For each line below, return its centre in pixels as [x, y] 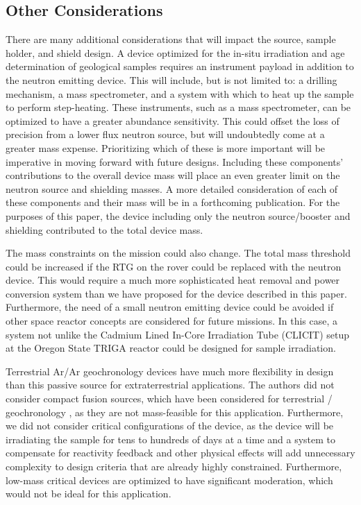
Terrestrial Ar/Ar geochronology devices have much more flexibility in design [170, 371]
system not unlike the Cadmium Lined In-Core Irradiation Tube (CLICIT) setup [178, 334]
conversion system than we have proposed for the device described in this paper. [176, 293]
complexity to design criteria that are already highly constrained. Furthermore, [174, 467]
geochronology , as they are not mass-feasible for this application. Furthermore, [175, 412]
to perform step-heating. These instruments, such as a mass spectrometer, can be [178, 107]
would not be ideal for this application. [89, 494]
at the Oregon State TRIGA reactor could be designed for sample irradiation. [171, 348]
